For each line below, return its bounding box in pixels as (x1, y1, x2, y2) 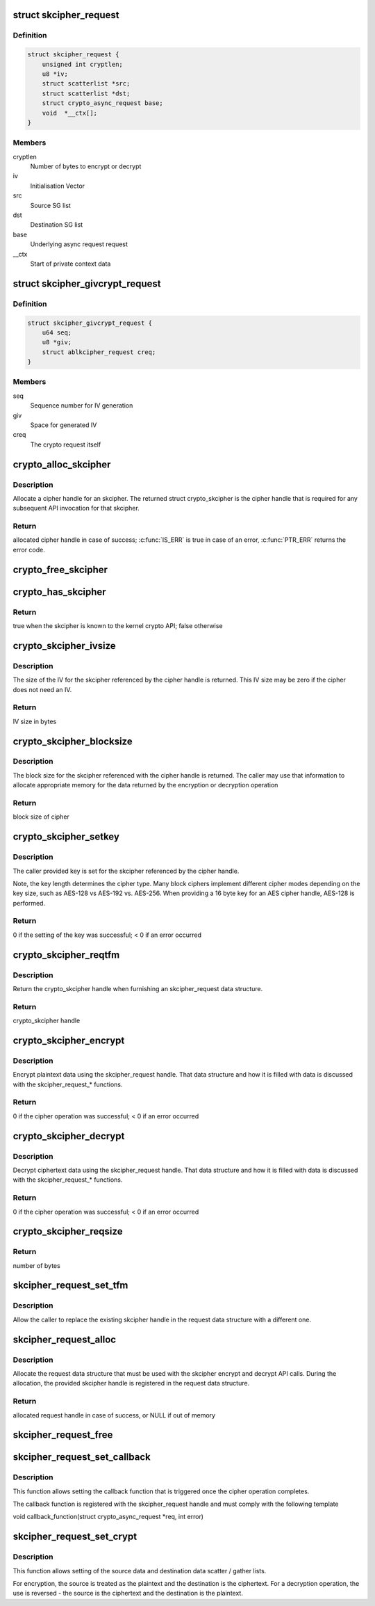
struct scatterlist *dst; (42, 89, 131, 97)
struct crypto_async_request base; (42, 99, 163, 107)
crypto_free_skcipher (12, 563, 108, 575)
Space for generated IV (30, 421, 97, 429)
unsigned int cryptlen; (42, 60, 123, 68)
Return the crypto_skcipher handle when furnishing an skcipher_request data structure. (12, 985, 263, 993)
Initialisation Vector (30, 182, 85, 190)
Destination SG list (30, 220, 83, 229)
